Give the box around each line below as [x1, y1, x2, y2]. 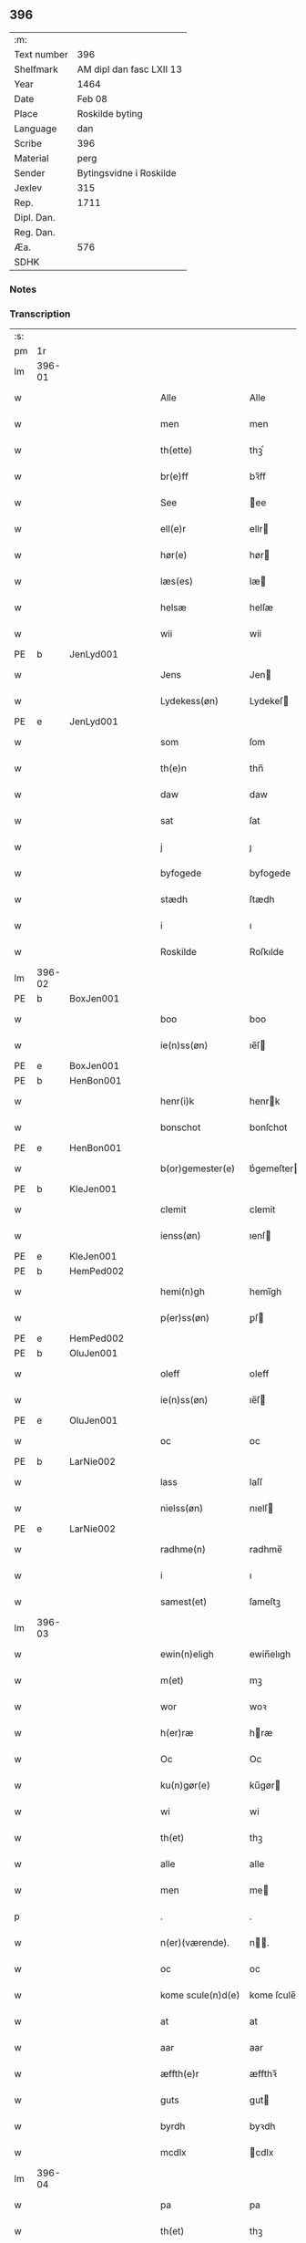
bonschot [159, 1121, 201, 1134]
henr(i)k [159, 1095, 195, 1107]
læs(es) [159, 575, 194, 587]
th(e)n [159, 762, 187, 774]
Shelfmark [14, 63, 58, 76]
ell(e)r [159, 523, 187, 535]
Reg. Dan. [14, 225, 56, 238]
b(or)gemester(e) [159, 1162, 236, 1175]
